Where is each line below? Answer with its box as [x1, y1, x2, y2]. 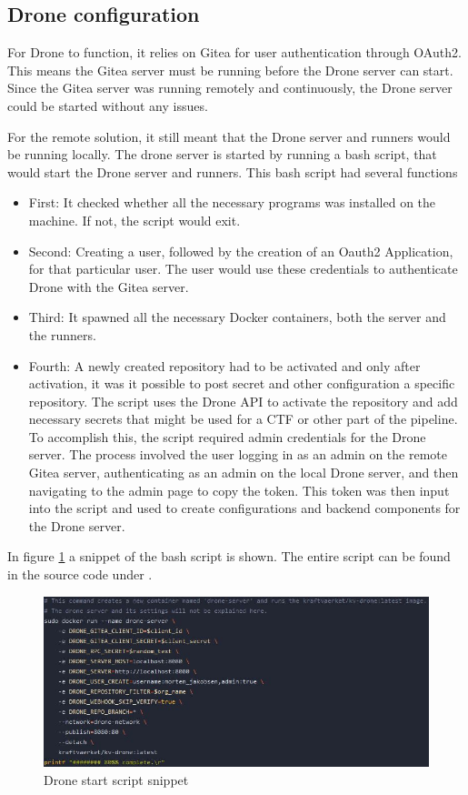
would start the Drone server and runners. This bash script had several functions [7, 162, 458, 181]
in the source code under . [7, 565, 153, 584]
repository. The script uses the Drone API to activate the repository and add [28, 391, 458, 410]
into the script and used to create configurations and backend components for [28, 498, 461, 518]
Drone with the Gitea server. [28, 277, 189, 296]
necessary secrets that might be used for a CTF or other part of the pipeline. [28, 409, 458, 428]
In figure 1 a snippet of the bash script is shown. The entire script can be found [7, 547, 451, 566]
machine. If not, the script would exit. [28, 210, 241, 229]
